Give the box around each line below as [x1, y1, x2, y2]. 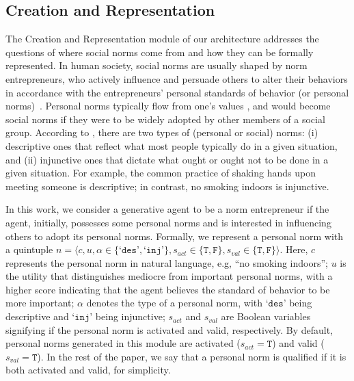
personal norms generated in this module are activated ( [5, 336, 241, 350]
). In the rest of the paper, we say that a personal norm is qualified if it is [37, 349, 346, 363]
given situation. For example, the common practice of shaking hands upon [5, 166, 316, 180]
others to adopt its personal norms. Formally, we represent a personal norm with [5, 228, 344, 243]
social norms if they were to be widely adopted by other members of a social [5, 111, 325, 126]
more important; [5, 295, 74, 310]
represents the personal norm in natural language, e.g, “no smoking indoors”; [5, 255, 328, 270]
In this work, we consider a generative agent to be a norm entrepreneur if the [5, 202, 329, 216]
